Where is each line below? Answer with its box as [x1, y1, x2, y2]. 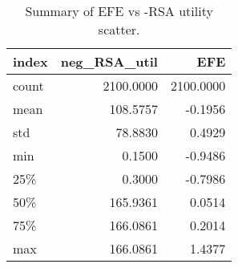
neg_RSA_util [60, 52, 158, 71]
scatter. [98, 20, 140, 39]
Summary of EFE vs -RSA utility [25, 2, 213, 20]
